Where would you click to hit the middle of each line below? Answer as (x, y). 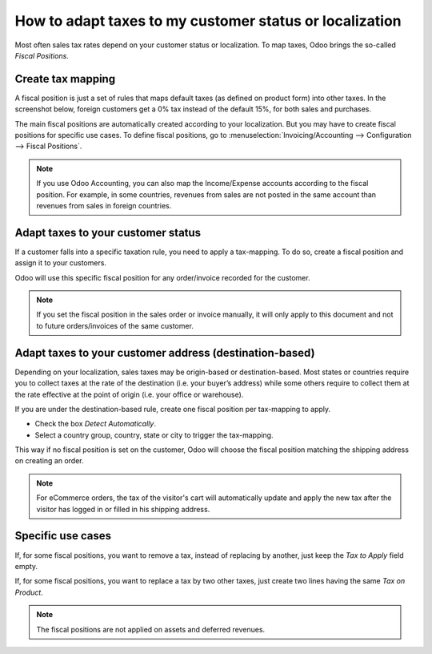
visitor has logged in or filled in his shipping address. (123, 509)
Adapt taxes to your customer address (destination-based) (165, 353)
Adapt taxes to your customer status (108, 232)
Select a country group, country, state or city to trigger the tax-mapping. (154, 435)
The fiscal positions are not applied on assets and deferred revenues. (151, 629)
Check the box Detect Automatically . (95, 424)
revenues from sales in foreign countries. (104, 205)
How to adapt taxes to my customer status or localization (208, 21)
